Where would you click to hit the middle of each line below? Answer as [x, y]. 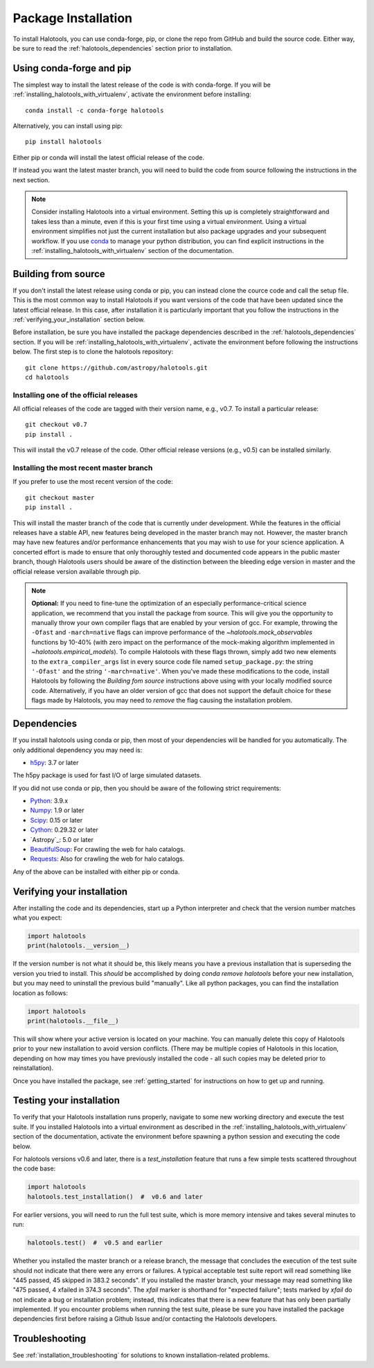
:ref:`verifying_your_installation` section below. [79, 319]
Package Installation [73, 18]
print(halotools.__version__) [79, 946]
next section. [31, 179]
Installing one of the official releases [75, 395]
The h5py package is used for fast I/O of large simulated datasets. [107, 775]
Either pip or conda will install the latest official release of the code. [108, 157]
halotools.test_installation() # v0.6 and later [115, 1196]
